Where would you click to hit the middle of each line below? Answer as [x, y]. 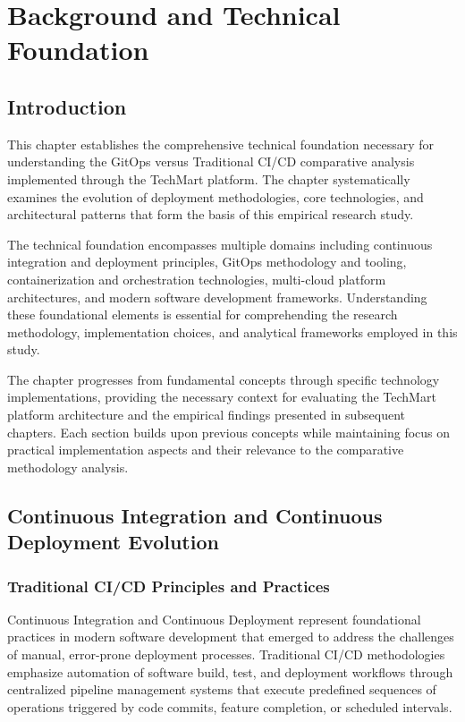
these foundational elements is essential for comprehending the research [203, 314]
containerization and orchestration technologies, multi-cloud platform [197, 279]
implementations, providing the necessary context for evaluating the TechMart [222, 397]
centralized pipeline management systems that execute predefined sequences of [222, 689]
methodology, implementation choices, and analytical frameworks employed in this [232, 331]
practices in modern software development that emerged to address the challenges [231, 637]
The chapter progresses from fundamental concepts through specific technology [224, 379]
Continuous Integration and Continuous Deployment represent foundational [214, 619]
